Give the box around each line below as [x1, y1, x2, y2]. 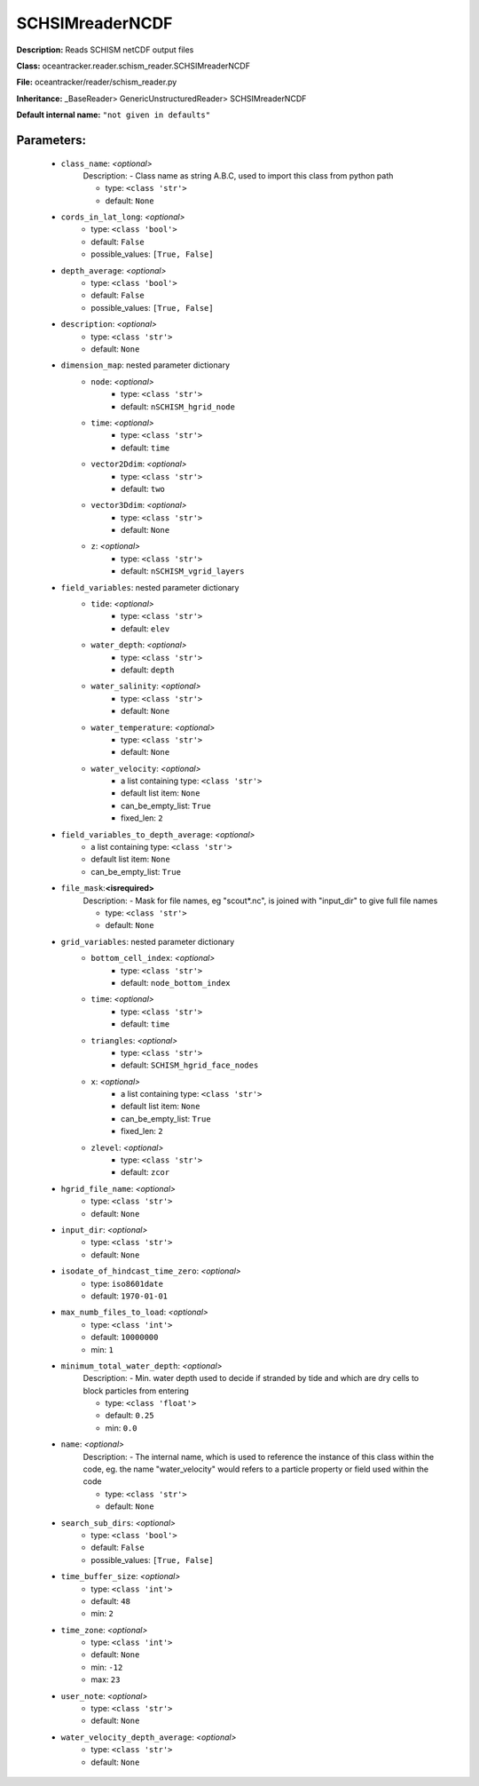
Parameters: [16, 132, 86, 147]
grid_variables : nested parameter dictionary [60, 936, 235, 947]
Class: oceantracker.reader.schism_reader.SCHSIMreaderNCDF [16, 60, 250, 71]
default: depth [121, 664, 175, 675]
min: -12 [90, 1662, 123, 1672]
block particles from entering [82, 1385, 190, 1396]
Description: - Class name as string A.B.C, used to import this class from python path [82, 170, 394, 181]
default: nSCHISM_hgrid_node [121, 401, 235, 412]
